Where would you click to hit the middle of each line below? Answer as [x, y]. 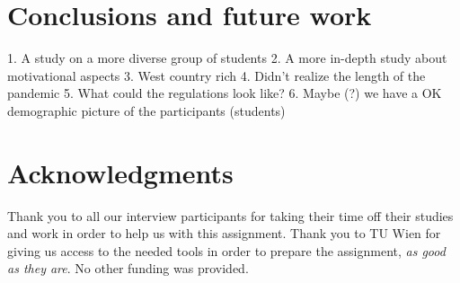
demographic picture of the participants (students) [146, 110]
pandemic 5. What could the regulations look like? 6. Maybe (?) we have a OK [225, 93]
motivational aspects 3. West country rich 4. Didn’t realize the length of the [217, 75]
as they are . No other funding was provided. [128, 268]
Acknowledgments [120, 172]
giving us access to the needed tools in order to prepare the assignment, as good [226, 250]
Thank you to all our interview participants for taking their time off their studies [230, 215]
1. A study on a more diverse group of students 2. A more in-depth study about [227, 58]
